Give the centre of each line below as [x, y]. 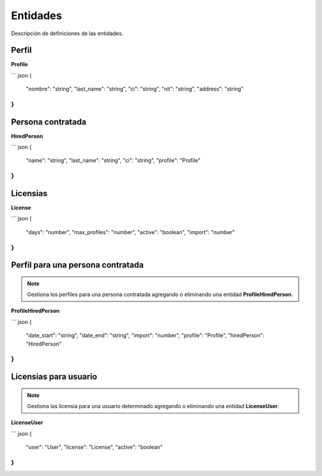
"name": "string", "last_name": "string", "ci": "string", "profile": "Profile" [113, 160]
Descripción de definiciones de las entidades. [67, 33]
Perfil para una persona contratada [78, 265]
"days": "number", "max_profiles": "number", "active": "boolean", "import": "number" [130, 232]
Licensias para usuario [54, 377]
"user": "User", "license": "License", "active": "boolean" [95, 447]
